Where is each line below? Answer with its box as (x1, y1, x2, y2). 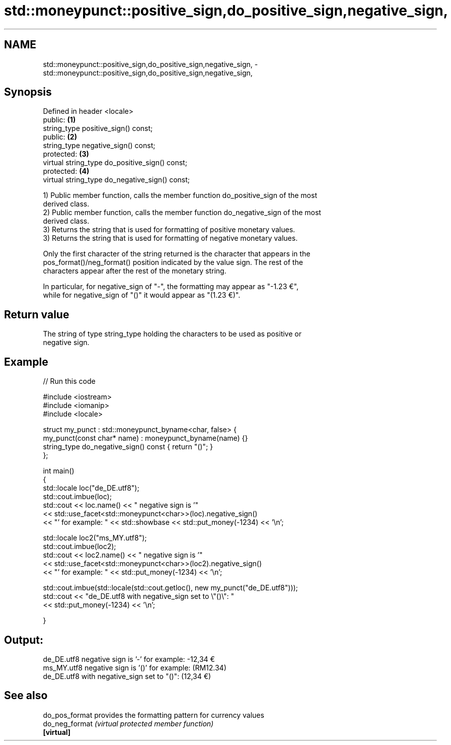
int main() (43, 466, 74, 476)
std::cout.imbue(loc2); (43, 542, 116, 551)
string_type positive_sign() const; (43, 124, 153, 133)
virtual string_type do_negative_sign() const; (43, 175, 190, 184)
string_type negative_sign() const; (43, 141, 156, 150)
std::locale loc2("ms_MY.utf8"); (43, 533, 147, 543)
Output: (4, 633, 43, 646)
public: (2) (43, 132, 77, 142)
